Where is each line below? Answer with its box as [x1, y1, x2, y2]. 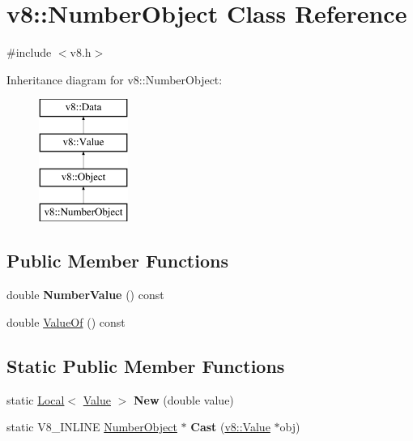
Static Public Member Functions [6, 353, 285, 378]
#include [6, 44, 52, 61]
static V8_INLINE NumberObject [6, 418, 177, 435]
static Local [6, 391, 65, 408]
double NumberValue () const [6, 286, 164, 303]
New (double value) [134, 391, 234, 408]
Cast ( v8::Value [190, 418, 270, 435]
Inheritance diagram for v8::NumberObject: [6, 71, 223, 88]
